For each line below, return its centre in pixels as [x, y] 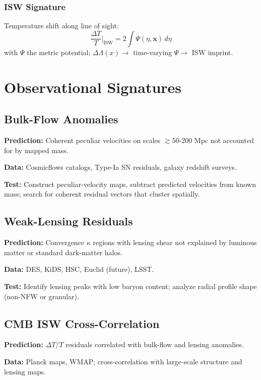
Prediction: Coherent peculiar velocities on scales [82, 140]
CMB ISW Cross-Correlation [82, 323]
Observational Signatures [93, 87]
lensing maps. [25, 371]
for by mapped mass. [36, 150]
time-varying [153, 52]
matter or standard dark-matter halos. [63, 252]
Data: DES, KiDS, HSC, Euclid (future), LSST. [79, 269]
